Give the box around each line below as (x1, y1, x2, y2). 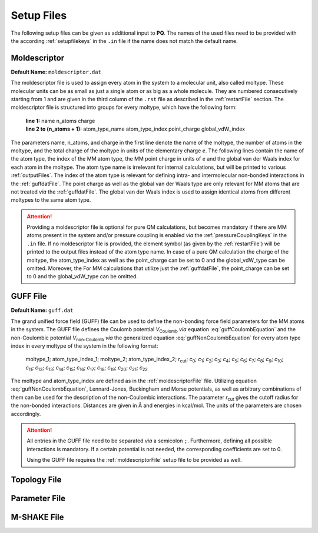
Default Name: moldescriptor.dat (11, 68, 101, 75)
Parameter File (11, 494, 66, 504)
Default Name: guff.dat (11, 307, 74, 314)
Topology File (11, 475, 62, 485)
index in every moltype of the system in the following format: (11, 342, 158, 349)
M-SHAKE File (11, 512, 64, 522)
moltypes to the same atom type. (11, 196, 91, 204)
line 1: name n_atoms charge (25, 117, 95, 124)
